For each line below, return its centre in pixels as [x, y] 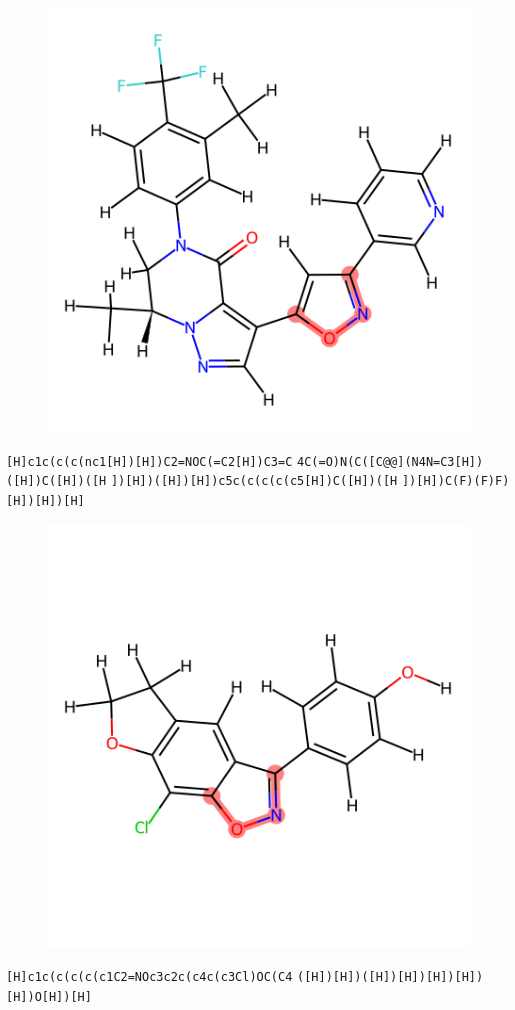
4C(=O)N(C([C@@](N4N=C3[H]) [390, 461]
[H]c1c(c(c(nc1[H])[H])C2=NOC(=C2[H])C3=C [149, 461]
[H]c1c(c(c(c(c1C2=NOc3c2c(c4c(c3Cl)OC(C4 [149, 977]
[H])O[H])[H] [49, 996]
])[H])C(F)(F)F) [455, 481]
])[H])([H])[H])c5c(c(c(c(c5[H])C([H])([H [254, 481]
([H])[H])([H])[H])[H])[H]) [390, 977]
